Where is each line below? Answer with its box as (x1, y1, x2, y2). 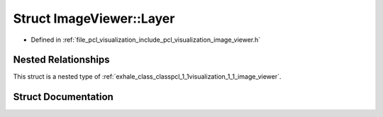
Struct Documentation (13, 91, 113, 103)
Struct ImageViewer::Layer (13, 11, 175, 26)
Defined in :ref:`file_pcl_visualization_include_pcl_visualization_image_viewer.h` (30, 35, 261, 44)
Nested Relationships (13, 54, 110, 66)
